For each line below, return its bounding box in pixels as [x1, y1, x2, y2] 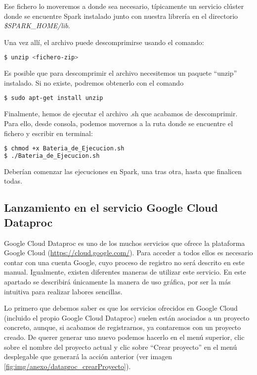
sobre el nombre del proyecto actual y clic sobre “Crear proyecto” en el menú [4, 341, 237, 352]
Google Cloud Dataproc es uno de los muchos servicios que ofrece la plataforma [4, 237, 245, 248]
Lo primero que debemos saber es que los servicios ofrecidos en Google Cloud [4, 303, 238, 313]
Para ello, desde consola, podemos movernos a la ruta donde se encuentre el [4, 118, 233, 128]
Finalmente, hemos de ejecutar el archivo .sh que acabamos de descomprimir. [4, 108, 238, 119]
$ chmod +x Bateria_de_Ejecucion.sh [4, 145, 125, 152]
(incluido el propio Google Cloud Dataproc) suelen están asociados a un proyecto [4, 312, 250, 323]
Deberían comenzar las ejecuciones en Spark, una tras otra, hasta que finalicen [4, 166, 242, 176]
